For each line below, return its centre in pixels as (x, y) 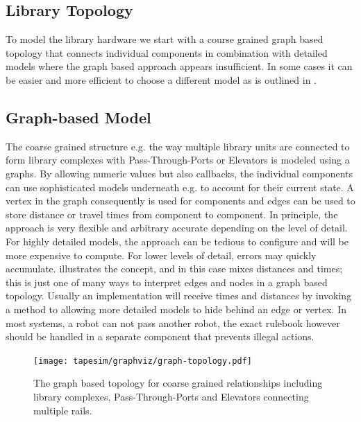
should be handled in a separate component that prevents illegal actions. (160, 336)
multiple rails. (63, 410)
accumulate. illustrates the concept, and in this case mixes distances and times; (174, 269)
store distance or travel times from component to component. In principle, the (172, 214)
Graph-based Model (78, 117)
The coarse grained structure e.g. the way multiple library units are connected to (178, 146)
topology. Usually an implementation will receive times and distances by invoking (179, 296)
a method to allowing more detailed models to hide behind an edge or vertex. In (176, 309)
